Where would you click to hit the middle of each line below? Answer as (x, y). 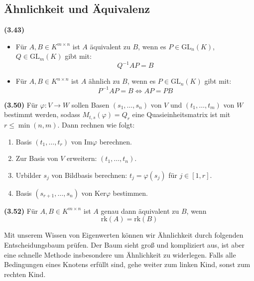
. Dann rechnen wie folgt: (96, 124)
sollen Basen (90, 104)
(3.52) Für (21, 211)
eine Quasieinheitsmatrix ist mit (181, 114)
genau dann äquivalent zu (140, 211)
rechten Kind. (25, 274)
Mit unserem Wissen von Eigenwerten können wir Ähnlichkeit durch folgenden (124, 235)
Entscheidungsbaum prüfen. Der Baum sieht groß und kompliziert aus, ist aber (125, 244)
